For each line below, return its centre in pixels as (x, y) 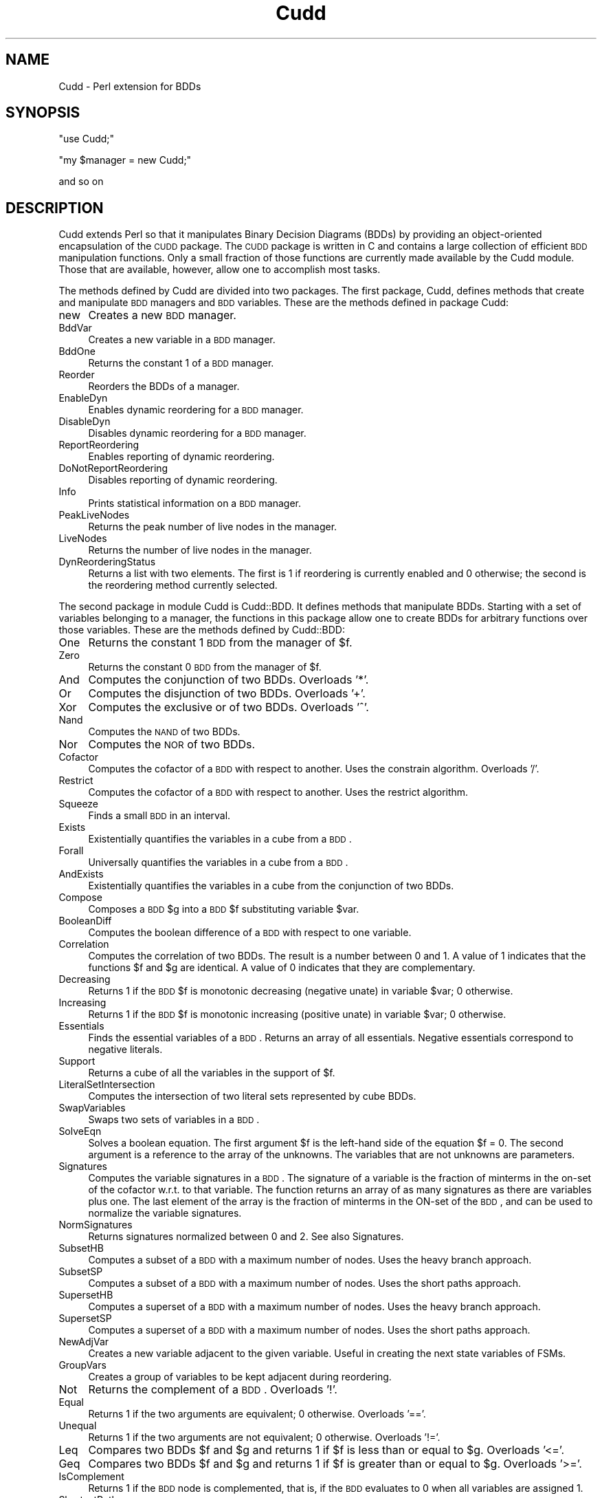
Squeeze (79, 804)
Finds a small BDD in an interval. (159, 816)
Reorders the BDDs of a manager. (164, 387)
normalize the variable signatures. (165, 1213)
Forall (71, 851)
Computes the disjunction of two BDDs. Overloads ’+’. (227, 694)
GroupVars (82, 1365)
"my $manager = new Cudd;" (125, 160)
